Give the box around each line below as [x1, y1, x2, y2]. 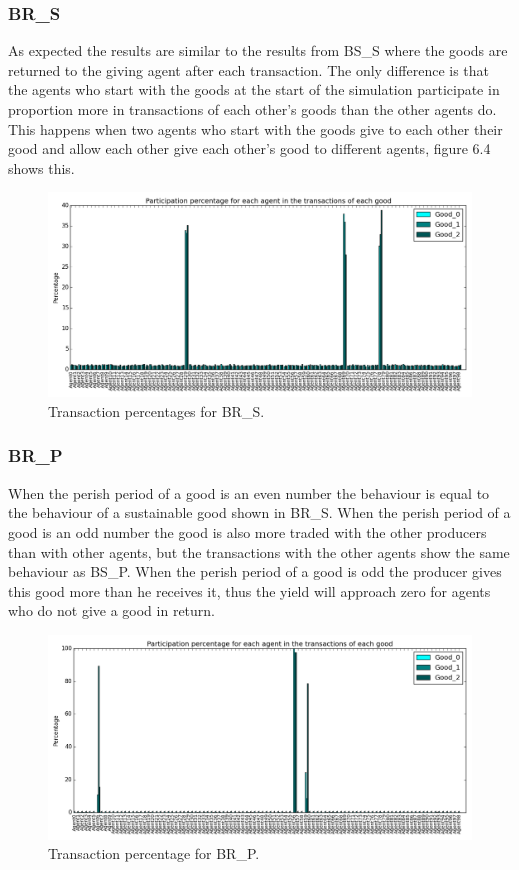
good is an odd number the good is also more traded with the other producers [8, 521, 487, 542]
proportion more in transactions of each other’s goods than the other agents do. [8, 99, 497, 119]
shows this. [8, 157, 75, 178]
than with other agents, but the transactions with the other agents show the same [8, 541, 510, 562]
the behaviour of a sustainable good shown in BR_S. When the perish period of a [8, 502, 511, 523]
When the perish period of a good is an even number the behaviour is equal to [8, 482, 490, 503]
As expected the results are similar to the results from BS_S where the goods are [8, 40, 508, 61]
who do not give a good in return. [8, 600, 215, 621]
